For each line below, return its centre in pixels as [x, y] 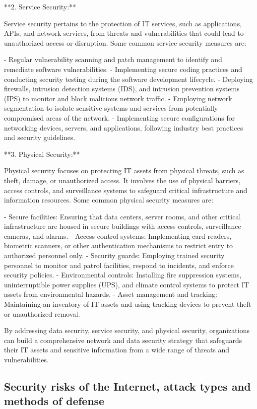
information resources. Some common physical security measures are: [109, 200]
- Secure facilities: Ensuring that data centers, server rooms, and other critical [123, 216]
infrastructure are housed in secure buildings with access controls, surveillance [123, 226]
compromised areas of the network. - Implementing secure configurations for [120, 117]
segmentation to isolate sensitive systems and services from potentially [111, 108]
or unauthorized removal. [42, 313]
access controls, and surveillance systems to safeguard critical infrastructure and [126, 190]
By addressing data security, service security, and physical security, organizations [127, 330]
